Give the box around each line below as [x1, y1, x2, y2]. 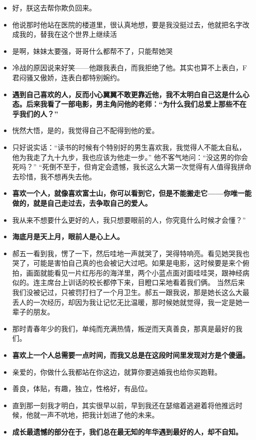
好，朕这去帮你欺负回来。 [12, 2, 96, 12]
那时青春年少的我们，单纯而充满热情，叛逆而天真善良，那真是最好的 [12, 323, 236, 333]
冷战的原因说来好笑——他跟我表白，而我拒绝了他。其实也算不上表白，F [12, 62, 247, 73]
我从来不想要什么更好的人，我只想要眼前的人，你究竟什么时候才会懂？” [12, 214, 246, 225]
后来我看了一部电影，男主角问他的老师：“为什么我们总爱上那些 [26, 99, 233, 109]
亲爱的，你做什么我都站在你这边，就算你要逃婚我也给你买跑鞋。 [12, 366, 222, 377]
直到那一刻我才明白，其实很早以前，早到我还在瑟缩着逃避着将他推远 [12, 400, 236, 410]
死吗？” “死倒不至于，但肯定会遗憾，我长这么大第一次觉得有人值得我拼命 [12, 161, 252, 172]
